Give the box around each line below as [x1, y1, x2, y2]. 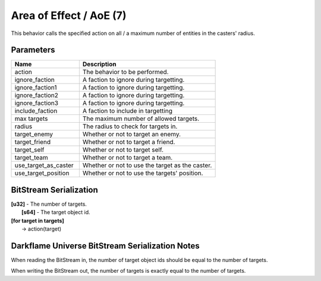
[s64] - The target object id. [21, 209, 90, 216]
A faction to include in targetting [82, 107, 172, 115]
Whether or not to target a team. [82, 154, 173, 162]
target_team [14, 154, 49, 162]
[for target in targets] [11, 217, 65, 224]
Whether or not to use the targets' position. [82, 169, 203, 177]
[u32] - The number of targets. [11, 200, 87, 207]
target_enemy [14, 130, 53, 139]
